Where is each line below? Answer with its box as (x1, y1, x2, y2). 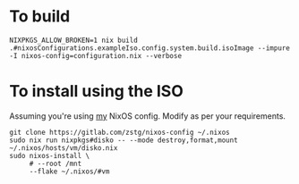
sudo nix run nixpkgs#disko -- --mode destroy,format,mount (9, 136, 239, 145)
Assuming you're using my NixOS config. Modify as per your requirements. (9, 110, 286, 121)
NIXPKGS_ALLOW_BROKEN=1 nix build (9, 36, 139, 45)
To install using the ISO (9, 81, 184, 102)
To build (9, 6, 71, 27)
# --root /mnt (29, 159, 82, 168)
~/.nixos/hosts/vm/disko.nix (9, 143, 118, 153)
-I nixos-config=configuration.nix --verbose (9, 51, 182, 60)
